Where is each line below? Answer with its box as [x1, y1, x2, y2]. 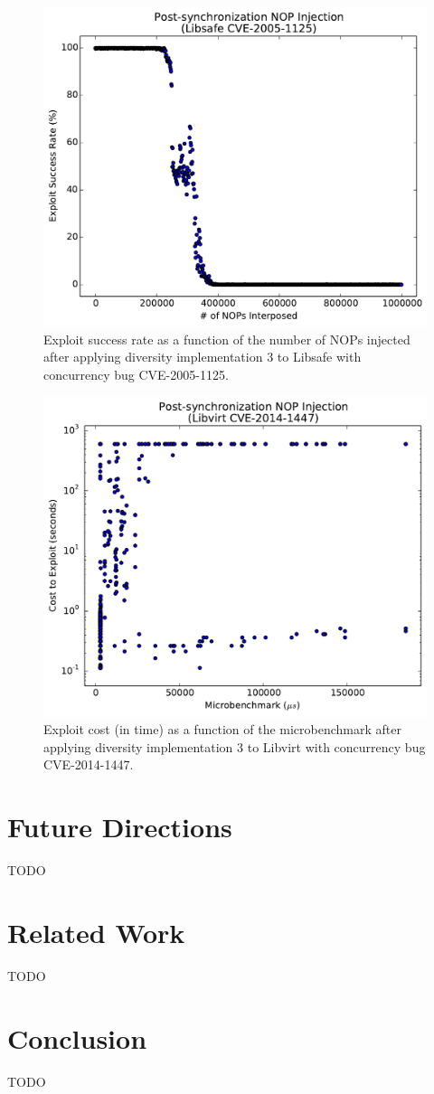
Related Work [7, 913, 185, 950]
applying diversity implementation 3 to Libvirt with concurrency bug [43, 737, 426, 756]
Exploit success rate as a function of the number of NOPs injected [43, 329, 410, 348]
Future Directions [7, 808, 232, 845]
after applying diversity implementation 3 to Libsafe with [43, 347, 362, 366]
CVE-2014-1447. [43, 755, 134, 774]
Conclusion [7, 1019, 147, 1056]
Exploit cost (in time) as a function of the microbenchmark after [43, 720, 401, 739]
